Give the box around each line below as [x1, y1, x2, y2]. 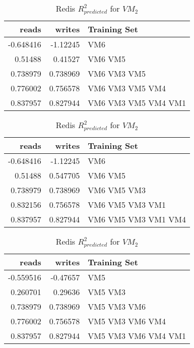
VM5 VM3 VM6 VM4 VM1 [88, 329, 186, 341]
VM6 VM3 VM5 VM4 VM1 [88, 96, 186, 108]
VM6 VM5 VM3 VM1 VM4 [88, 213, 186, 225]
